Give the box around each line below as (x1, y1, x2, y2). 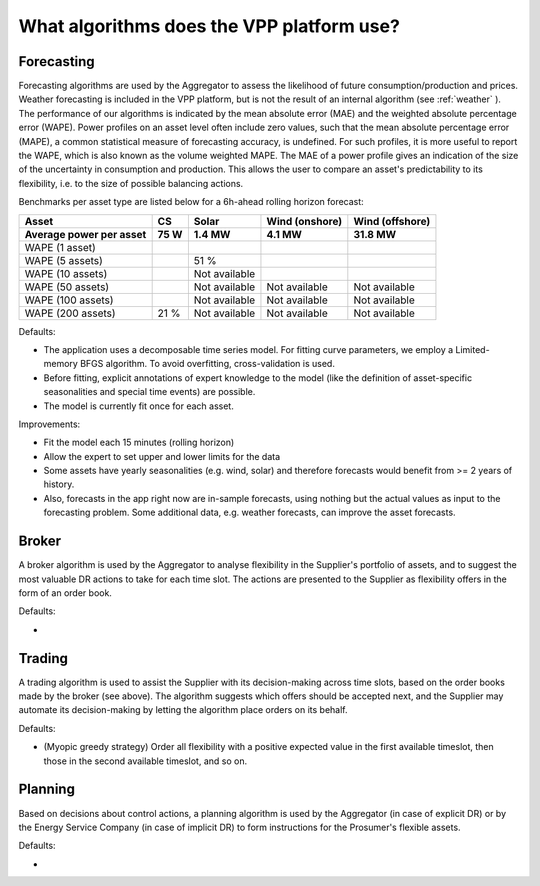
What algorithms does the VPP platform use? (18, 15, 400, 37)
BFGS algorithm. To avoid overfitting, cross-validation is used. (80, 358, 335, 370)
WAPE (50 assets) (24, 280, 110, 294)
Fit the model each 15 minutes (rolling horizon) (43, 436, 235, 449)
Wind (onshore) (266, 214, 343, 228)
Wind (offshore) (353, 214, 431, 228)
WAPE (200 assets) (24, 306, 116, 320)
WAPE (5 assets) (24, 253, 104, 267)
